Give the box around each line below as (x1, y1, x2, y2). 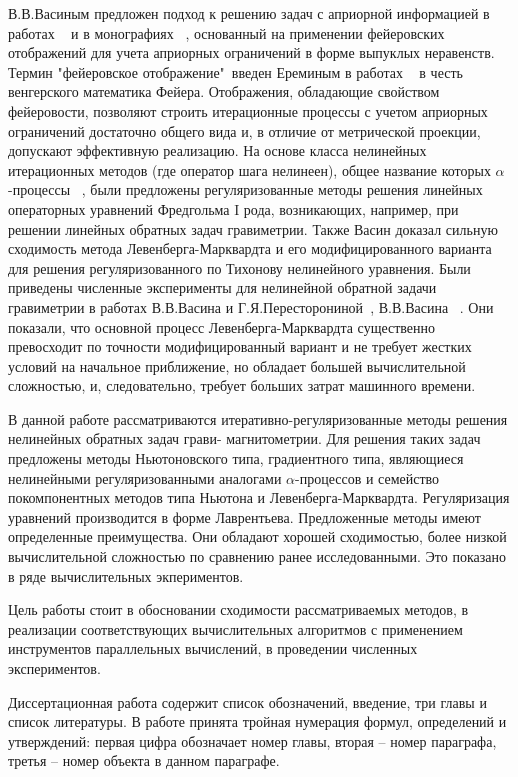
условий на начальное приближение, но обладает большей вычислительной (8, 355, 466, 376)
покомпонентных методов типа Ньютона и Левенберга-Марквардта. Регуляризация (8, 487, 510, 508)
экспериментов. (8, 658, 101, 678)
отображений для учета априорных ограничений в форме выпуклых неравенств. (8, 42, 495, 63)
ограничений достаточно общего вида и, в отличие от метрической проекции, (8, 120, 481, 141)
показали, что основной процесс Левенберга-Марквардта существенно (8, 316, 436, 337)
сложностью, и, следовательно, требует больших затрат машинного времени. (8, 375, 476, 396)
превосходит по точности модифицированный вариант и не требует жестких (8, 336, 472, 357)
